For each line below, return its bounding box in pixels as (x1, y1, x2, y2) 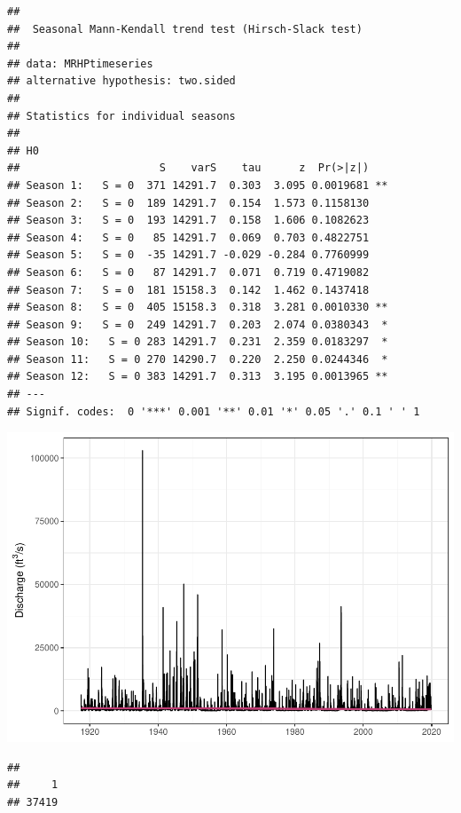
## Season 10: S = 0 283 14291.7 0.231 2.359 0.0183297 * (7, 335, 388, 349)
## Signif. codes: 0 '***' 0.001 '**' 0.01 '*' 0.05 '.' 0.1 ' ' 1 (7, 405, 420, 418)
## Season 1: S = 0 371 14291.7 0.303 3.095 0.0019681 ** (7, 178, 388, 192)
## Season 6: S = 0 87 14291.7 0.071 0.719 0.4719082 (7, 265, 370, 279)
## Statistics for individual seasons (7, 109, 236, 122)
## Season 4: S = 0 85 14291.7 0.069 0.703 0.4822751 (7, 231, 370, 244)
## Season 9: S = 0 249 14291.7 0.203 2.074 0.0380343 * (7, 318, 388, 331)
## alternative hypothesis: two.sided (7, 75, 236, 88)
